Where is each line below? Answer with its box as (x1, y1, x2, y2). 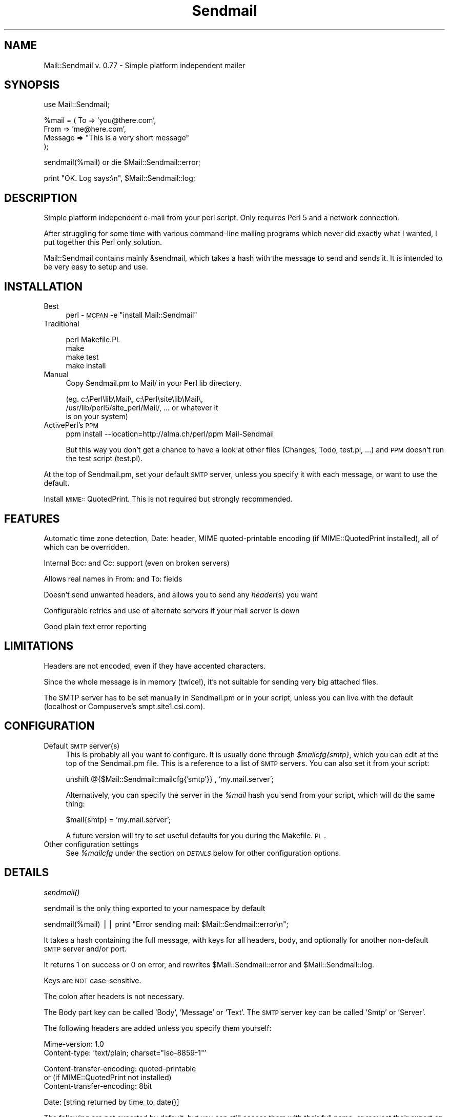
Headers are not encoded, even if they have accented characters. (44, 661, 266, 670)
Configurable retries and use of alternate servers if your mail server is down (44, 606, 300, 615)
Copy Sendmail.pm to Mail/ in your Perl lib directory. (66, 379, 241, 388)
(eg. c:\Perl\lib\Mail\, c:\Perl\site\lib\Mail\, (66, 395, 203, 404)
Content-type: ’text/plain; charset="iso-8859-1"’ (44, 1048, 207, 1057)
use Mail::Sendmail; (44, 100, 110, 109)
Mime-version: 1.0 (44, 1039, 104, 1048)
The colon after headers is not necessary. (44, 991, 185, 1001)
